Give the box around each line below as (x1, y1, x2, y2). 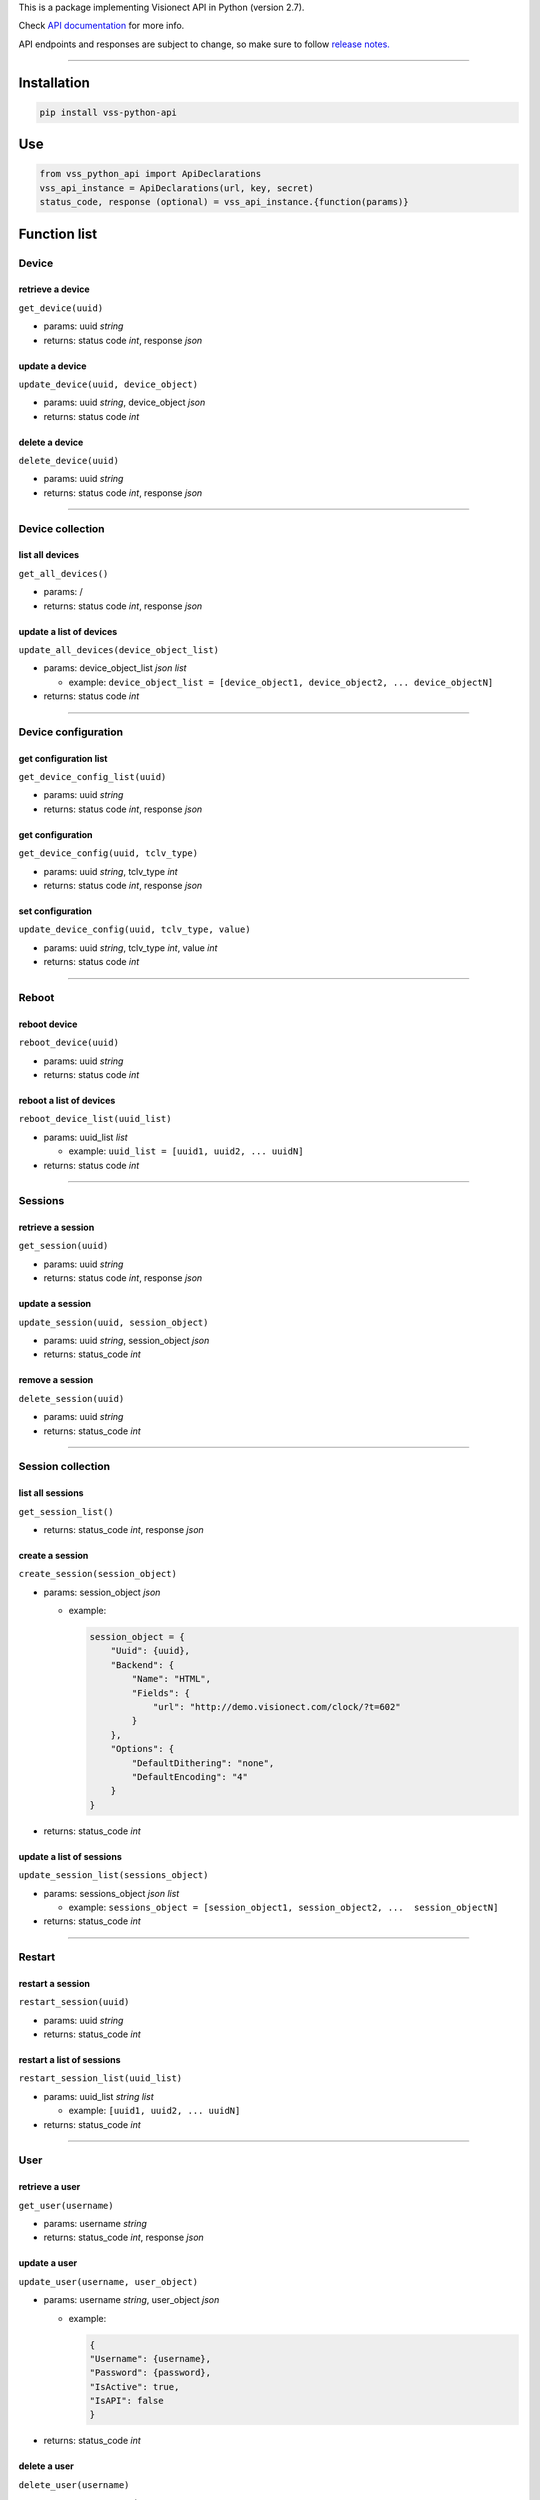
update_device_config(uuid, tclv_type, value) (18, 924, 251, 935)
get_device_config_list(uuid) (18, 771, 167, 783)
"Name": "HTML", (131, 1673, 212, 1685)
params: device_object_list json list (43, 662, 187, 674)
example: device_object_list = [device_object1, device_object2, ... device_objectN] (68, 676, 494, 688)
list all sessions (18, 1487, 84, 1499)
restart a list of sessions (18, 2054, 121, 2066)
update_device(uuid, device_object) (18, 378, 199, 390)
